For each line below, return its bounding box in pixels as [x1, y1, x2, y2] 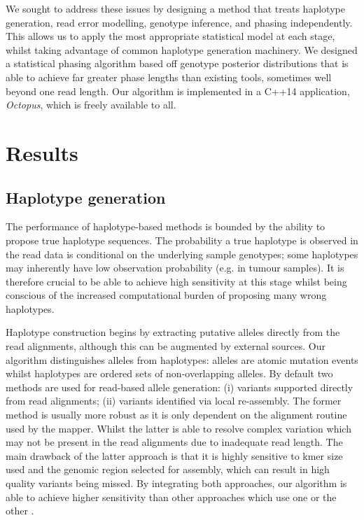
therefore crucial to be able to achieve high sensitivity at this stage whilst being [6, 274, 347, 288]
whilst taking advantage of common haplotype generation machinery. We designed [6, 42, 358, 57]
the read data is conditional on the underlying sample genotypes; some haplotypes [6, 246, 358, 261]
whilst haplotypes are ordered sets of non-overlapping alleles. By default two [6, 366, 333, 381]
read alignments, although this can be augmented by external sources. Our [6, 339, 326, 353]
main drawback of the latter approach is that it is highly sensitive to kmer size [6, 448, 343, 463]
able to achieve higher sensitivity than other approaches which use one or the [6, 489, 337, 504]
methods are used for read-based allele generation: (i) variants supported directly [6, 379, 353, 394]
